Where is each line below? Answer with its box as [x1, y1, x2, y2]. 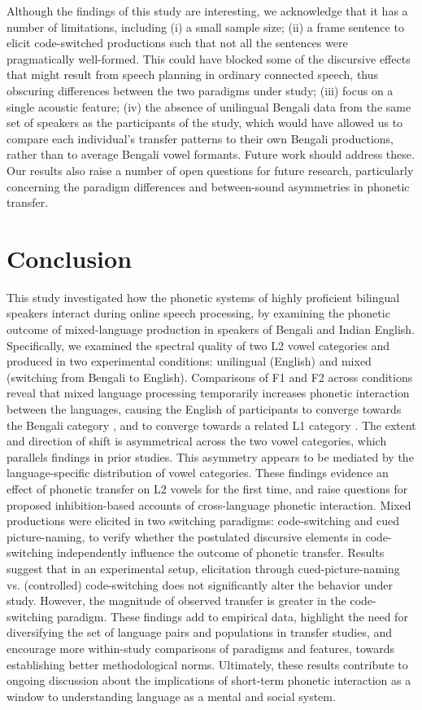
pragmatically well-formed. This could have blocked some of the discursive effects [7, 50, 411, 67]
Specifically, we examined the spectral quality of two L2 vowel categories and [7, 336, 389, 353]
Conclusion [7, 241, 133, 274]
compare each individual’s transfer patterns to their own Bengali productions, [7, 129, 394, 147]
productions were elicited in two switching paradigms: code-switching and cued [7, 512, 400, 529]
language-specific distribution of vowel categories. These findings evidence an [7, 464, 389, 481]
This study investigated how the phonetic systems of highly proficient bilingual [7, 288, 400, 305]
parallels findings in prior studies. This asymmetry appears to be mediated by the [7, 448, 414, 465]
